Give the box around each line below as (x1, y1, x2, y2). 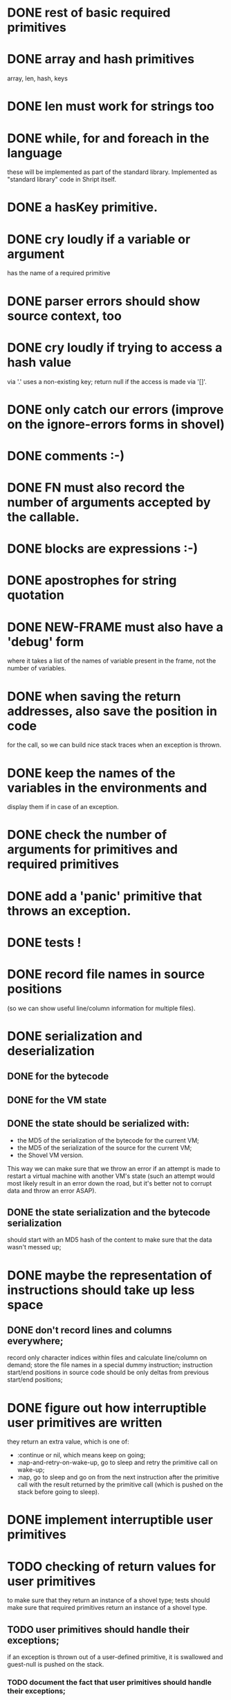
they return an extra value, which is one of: (7, 1437, 129, 1446)
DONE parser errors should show (7, 293, 201, 309)
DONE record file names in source (7, 966, 205, 982)
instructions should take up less (7, 1282, 195, 1298)
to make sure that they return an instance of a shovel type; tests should (7, 1596, 210, 1604)
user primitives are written (7, 1414, 163, 1430)
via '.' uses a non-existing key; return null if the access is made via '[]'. (7, 377, 207, 385)
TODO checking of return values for (7, 1559, 216, 1575)
